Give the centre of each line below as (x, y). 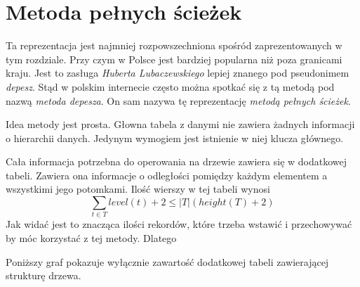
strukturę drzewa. (44, 275)
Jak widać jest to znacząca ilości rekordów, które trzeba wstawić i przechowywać (179, 224)
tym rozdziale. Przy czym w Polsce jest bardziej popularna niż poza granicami (174, 59)
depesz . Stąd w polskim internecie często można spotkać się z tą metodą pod (170, 86)
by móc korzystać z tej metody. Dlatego (91, 237)
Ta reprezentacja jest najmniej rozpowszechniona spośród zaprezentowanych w (174, 45)
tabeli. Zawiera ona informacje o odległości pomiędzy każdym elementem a (167, 175)
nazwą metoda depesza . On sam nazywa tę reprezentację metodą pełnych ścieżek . (178, 100)
